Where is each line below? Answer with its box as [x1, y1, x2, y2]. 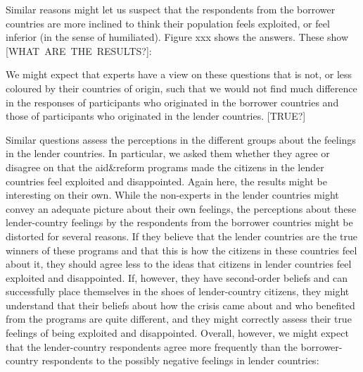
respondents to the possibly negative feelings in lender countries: [42, 353, 319, 368]
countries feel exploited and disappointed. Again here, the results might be [6, 173, 328, 188]
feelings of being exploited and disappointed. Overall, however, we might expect [6, 325, 349, 340]
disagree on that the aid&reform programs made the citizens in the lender [6, 159, 324, 174]
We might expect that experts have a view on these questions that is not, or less [6, 67, 352, 82]
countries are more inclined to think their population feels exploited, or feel [6, 15, 330, 30]
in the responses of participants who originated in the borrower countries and [6, 94, 339, 109]
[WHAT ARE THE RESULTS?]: [6, 43, 152, 58]
